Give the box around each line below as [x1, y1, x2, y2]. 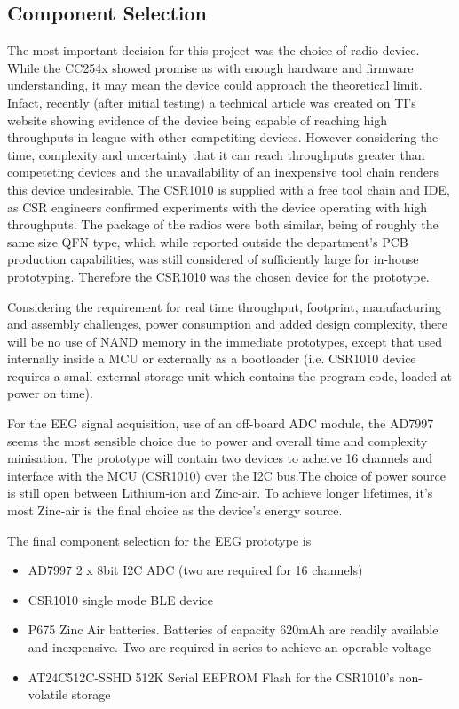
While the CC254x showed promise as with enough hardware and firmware [7, 58, 414, 76]
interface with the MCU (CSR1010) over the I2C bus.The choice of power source [7, 466, 446, 484]
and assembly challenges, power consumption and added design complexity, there [7, 315, 447, 333]
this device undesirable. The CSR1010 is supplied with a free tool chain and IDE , [7, 179, 450, 198]
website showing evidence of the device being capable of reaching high [7, 110, 387, 129]
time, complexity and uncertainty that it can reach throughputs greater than [7, 145, 425, 163]
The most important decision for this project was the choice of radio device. [7, 41, 420, 60]
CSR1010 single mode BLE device [28, 590, 213, 609]
